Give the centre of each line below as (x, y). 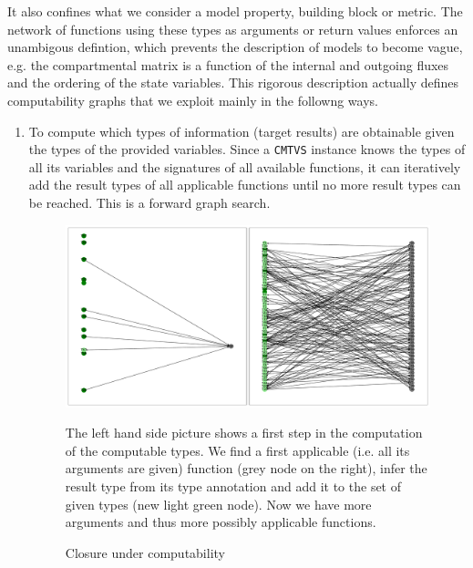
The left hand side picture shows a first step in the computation (244, 433)
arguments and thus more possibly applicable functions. (221, 522)
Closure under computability (145, 552)
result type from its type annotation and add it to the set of (233, 486)
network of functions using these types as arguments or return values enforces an (233, 29)
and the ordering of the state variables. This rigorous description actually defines (233, 83)
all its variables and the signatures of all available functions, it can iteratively (245, 166)
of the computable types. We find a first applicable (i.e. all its (237, 450)
